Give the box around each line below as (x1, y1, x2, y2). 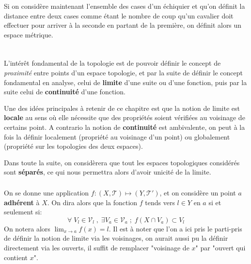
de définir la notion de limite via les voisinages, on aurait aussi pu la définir (4, 233, 228, 243)
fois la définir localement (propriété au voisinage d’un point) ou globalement (4, 131, 230, 141)
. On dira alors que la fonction (47, 197, 138, 207)
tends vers (145, 197, 175, 207)
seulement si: (4, 207, 42, 217)
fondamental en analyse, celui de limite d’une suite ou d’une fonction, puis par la (4, 77, 247, 87)
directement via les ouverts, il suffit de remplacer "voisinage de (4, 242, 189, 252)
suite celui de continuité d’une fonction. (4, 87, 125, 97)
